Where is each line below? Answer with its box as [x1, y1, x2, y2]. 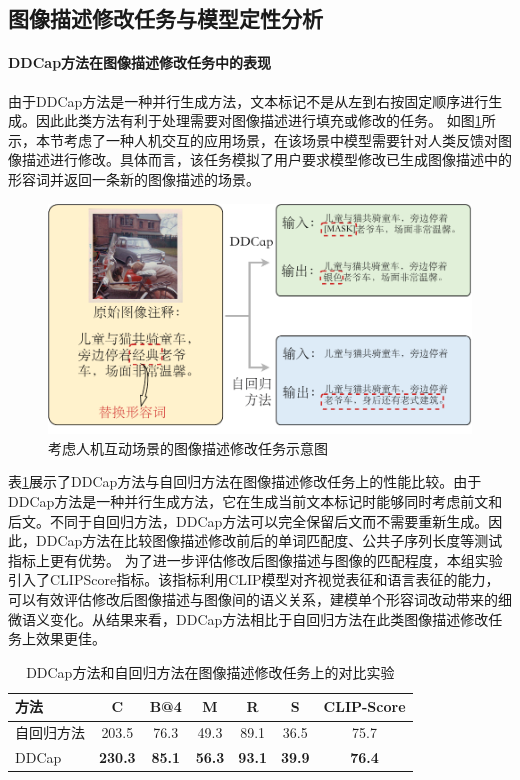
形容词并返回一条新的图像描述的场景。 [8, 168, 260, 189]
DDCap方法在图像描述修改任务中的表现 [8, 52, 272, 73]
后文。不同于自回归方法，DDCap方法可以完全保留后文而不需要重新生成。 [8, 510, 489, 531]
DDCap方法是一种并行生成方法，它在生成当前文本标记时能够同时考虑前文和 [8, 491, 503, 512]
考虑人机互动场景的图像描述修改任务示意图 [48, 437, 328, 458]
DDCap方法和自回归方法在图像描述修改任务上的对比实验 [26, 661, 395, 682]
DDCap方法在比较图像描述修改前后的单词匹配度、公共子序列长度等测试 [35, 530, 503, 551]
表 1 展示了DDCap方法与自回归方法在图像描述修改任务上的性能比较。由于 [8, 471, 482, 492]
